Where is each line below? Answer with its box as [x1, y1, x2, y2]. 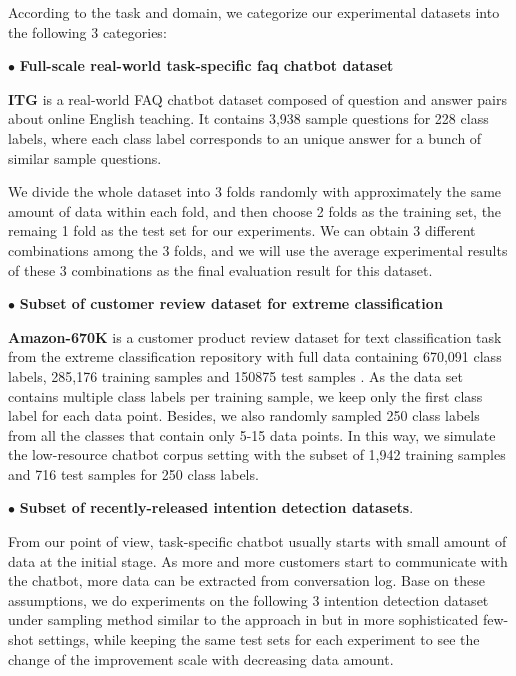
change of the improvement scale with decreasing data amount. [8, 648, 394, 669]
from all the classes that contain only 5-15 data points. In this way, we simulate [8, 424, 496, 445]
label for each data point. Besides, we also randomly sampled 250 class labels [8, 405, 480, 426]
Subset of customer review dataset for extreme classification [19, 293, 443, 314]
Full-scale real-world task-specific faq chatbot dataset [19, 55, 394, 76]
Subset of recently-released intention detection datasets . [19, 497, 414, 518]
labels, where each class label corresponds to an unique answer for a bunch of [8, 127, 482, 148]
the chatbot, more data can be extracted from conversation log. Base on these [8, 570, 485, 591]
